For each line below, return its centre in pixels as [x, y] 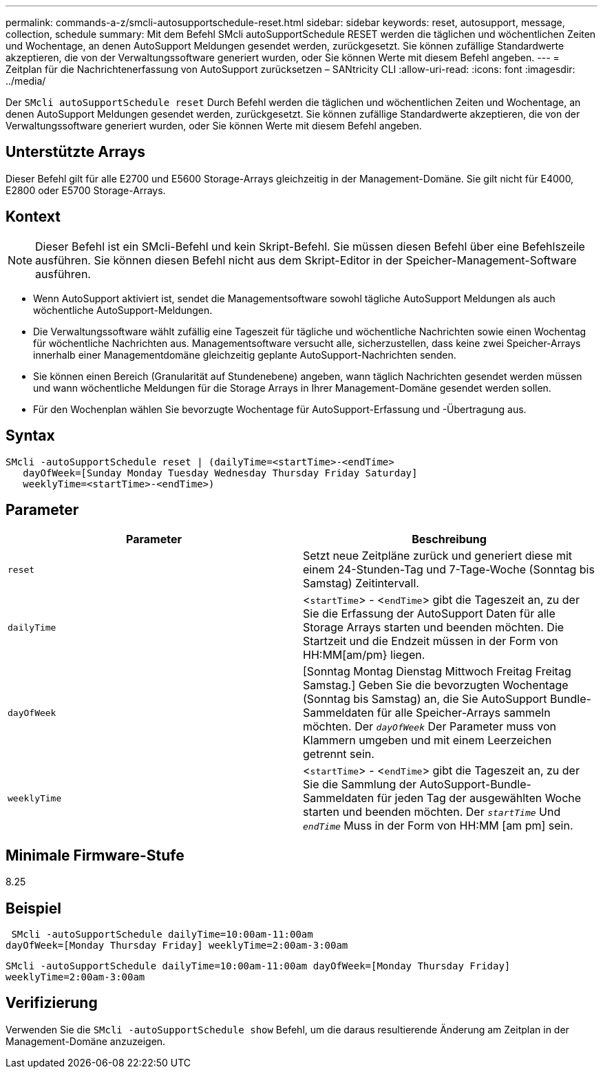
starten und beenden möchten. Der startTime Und [432, 812]
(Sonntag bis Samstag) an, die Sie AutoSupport [425, 699]
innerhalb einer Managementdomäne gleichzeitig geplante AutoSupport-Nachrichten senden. [245, 355]
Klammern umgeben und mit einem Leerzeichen [427, 740]
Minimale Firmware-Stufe [95, 855]
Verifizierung [52, 1003]
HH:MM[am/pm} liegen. [364, 655]
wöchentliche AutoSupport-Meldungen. [123, 310]
